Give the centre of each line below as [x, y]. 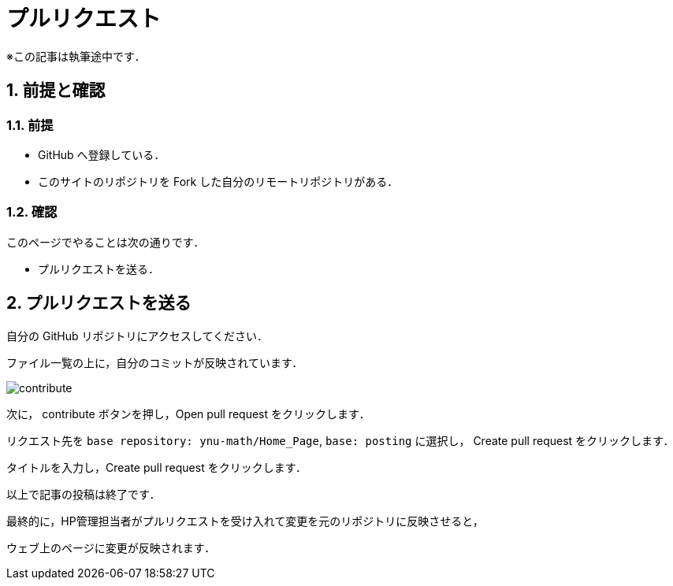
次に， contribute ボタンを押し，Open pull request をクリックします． [188, 414]
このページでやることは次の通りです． [106, 242]
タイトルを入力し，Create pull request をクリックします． [157, 467]
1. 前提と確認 [56, 91]
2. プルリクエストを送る [99, 303]
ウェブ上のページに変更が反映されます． [111, 547]
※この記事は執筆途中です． [76, 56]
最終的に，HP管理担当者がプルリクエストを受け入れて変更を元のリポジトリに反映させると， [245, 521]
